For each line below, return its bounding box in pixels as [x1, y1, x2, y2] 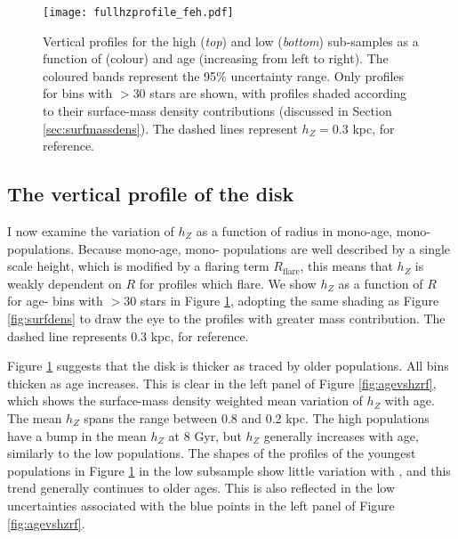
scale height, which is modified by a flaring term [7, 257, 269, 275]
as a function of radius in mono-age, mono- [196, 222, 430, 241]
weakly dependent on [7, 274, 122, 292]
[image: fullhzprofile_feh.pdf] [43, 6, 234, 19]
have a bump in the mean [7, 426, 147, 445]
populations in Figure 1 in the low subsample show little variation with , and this [7, 461, 451, 479]
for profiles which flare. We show [139, 274, 317, 292]
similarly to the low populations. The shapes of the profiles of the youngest [7, 444, 416, 462]
